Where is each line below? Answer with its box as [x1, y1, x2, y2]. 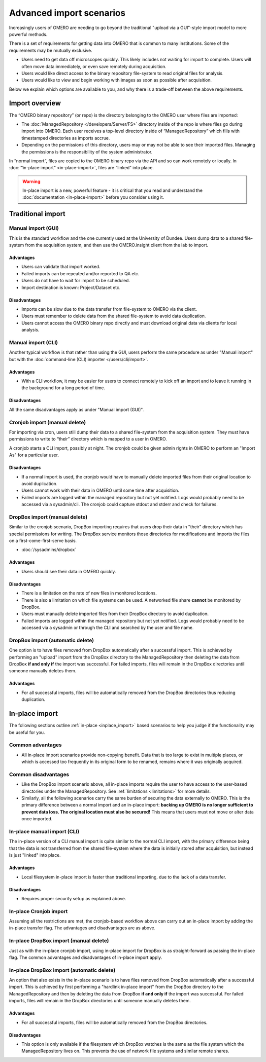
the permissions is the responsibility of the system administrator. [21, 148, 153, 155]
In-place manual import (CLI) [9, 828, 80, 835]
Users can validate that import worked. [21, 264, 100, 270]
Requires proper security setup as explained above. [21, 895, 127, 901]
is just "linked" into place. [9, 852, 61, 858]
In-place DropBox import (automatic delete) [9, 967, 116, 974]
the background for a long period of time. [21, 385, 105, 391]
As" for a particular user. [9, 452, 59, 458]
